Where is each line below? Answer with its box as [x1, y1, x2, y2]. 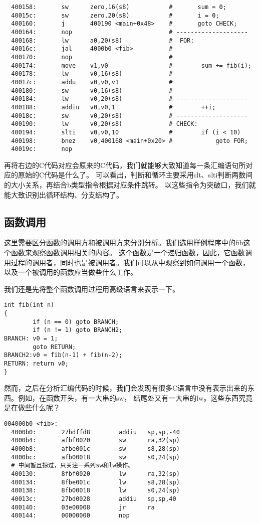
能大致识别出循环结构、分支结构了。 [4, 189, 123, 200]
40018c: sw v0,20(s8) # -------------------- [11, 112, 248, 119]
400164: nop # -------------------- [11, 28, 248, 36]
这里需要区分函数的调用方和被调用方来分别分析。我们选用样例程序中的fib [4, 237, 243, 248]
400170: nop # [11, 53, 173, 61]
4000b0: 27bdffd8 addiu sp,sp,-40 [11, 428, 180, 436]
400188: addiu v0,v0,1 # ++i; [11, 103, 216, 111]
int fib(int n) [4, 301, 55, 309]
